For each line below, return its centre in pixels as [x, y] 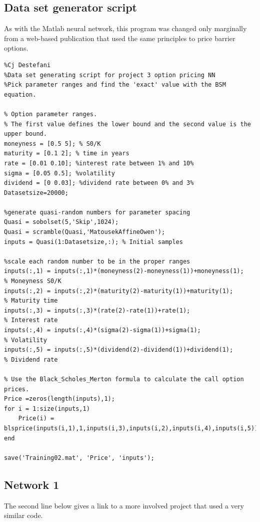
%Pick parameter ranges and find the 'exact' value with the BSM [115, 85]
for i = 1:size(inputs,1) [47, 409]
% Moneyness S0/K [33, 281]
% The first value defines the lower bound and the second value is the [127, 124]
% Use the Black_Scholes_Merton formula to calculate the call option [124, 379]
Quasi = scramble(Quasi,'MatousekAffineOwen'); [85, 232]
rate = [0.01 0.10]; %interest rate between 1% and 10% [99, 163]
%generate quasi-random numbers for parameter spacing [97, 212]
